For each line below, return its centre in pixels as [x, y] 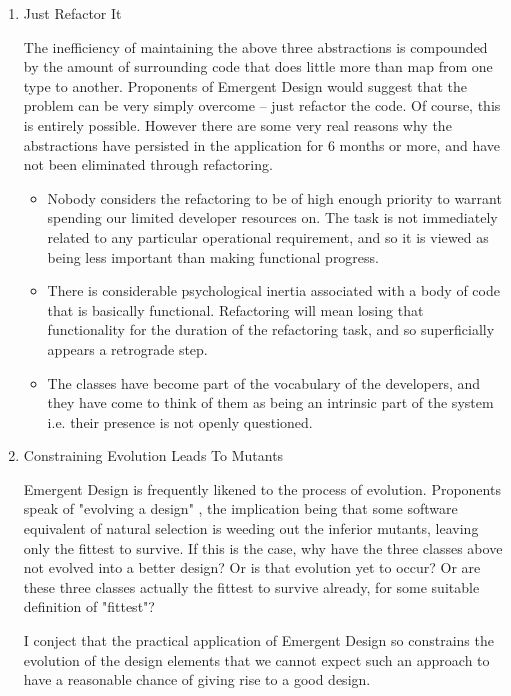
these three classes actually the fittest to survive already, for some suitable [251, 586]
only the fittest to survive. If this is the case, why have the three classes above [263, 547]
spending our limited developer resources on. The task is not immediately [272, 217]
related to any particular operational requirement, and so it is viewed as [268, 236]
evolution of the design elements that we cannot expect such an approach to [256, 659]
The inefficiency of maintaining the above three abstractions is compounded [255, 46]
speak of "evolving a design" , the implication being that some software [240, 508]
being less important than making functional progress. [213, 256]
